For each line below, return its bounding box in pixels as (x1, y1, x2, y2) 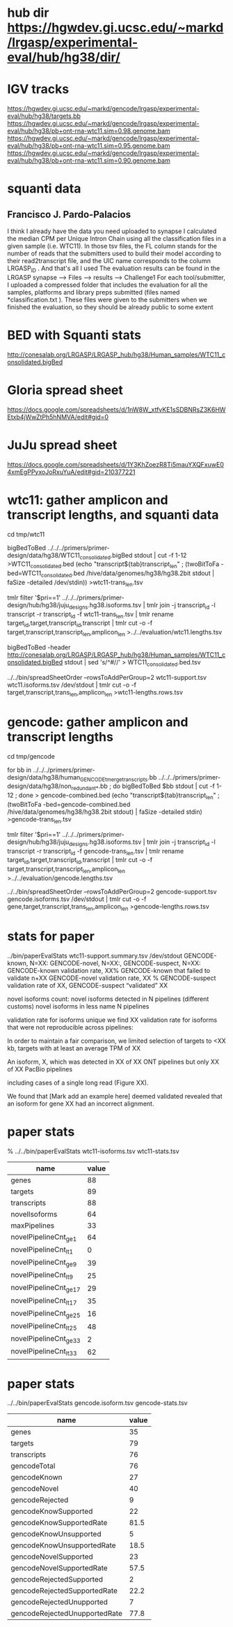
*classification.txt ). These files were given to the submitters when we (7, 295, 207, 304)
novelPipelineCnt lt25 (10, 1321, 77, 1332)
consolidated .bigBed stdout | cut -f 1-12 (79, 551, 187, 561)
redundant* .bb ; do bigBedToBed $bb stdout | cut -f (71, 782, 216, 792)
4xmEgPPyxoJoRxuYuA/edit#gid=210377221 (7, 468, 136, 476)
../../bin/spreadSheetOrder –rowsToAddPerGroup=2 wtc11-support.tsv (7, 673, 207, 681)
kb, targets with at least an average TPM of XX (7, 1043, 141, 1052)
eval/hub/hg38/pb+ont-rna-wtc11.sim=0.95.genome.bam (7, 142, 170, 150)
